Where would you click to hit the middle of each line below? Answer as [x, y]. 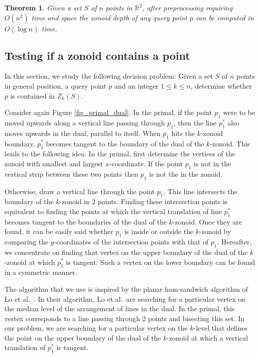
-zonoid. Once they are [207, 221]
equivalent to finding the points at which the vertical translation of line [113, 211]
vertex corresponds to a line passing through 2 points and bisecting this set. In [125, 318]
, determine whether [221, 85]
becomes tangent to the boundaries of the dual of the [86, 221]
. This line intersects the [200, 191]
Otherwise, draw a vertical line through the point [80, 191]
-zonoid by [215, 231]
